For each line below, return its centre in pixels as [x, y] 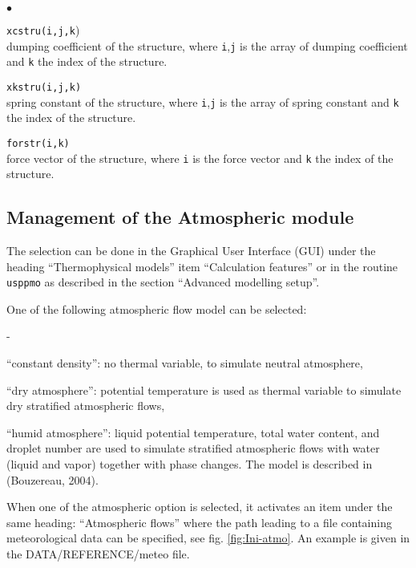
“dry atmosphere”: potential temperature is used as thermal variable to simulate [204, 389]
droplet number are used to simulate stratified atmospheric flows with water [193, 448]
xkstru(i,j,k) [44, 87]
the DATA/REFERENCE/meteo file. [98, 553]
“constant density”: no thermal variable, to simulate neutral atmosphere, [185, 363]
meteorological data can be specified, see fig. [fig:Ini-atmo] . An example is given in [208, 538]
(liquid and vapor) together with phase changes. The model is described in [190, 463]
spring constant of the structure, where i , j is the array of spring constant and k [203, 101]
